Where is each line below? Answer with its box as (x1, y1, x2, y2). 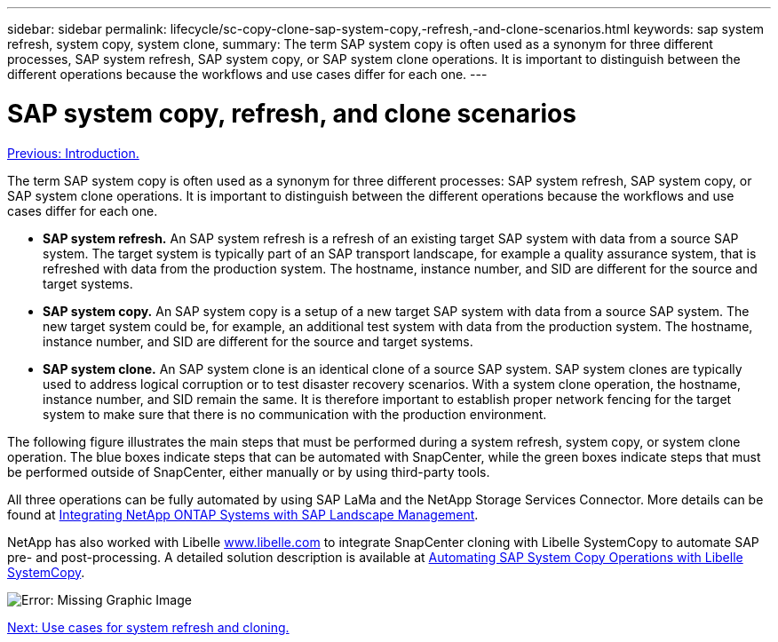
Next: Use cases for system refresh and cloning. (7, 619, 290, 635)
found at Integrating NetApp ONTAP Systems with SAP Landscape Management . (7, 506, 479, 522)
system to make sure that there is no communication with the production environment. (43, 406, 547, 422)
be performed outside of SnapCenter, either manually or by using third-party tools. (7, 464, 490, 480)
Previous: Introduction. (7, 145, 139, 161)
